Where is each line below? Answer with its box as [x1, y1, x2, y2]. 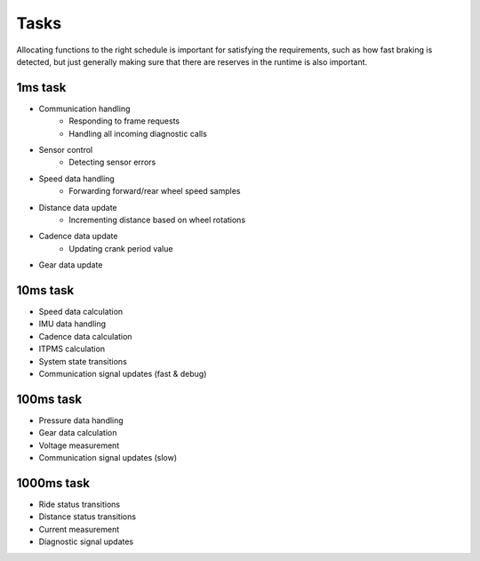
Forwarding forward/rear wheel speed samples [68, 186, 241, 196]
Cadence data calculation [38, 331, 132, 341]
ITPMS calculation [38, 343, 106, 355]
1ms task [16, 80, 67, 95]
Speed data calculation [38, 307, 124, 317]
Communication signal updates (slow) [38, 453, 178, 463]
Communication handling [38, 103, 131, 114]
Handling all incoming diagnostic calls [68, 128, 208, 139]
